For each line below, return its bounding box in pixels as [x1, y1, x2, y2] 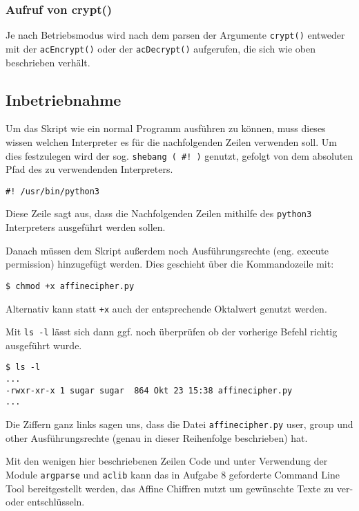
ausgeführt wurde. [6, 337, 82, 352]
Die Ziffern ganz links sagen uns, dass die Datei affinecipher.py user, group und [6, 417, 353, 431]
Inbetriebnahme [6, 89, 122, 110]
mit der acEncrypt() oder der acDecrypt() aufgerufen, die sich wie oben [6, 41, 316, 55]
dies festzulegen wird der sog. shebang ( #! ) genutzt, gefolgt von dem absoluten [6, 148, 353, 162]
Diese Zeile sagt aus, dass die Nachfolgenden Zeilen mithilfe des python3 [6, 206, 312, 221]
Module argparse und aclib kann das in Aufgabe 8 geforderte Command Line [6, 467, 340, 481]
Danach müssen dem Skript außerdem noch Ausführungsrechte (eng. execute [6, 243, 329, 257]
